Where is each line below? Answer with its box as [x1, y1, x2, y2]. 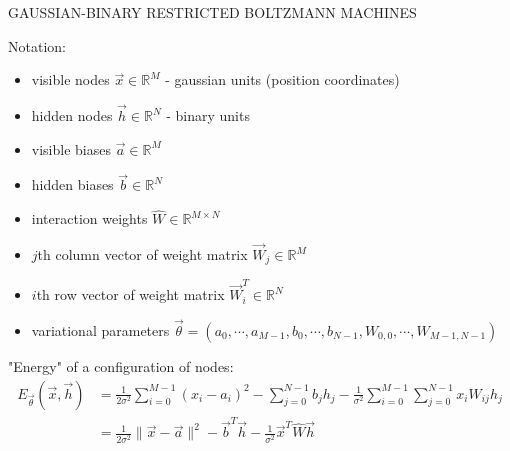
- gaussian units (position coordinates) [165, 69, 400, 90]
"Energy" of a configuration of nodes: [8, 356, 234, 377]
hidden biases [31, 174, 114, 195]
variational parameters [31, 320, 170, 341]
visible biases [31, 138, 111, 159]
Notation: [8, 35, 66, 56]
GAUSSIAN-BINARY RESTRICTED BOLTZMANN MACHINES [8, 2, 417, 22]
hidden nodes [31, 105, 113, 125]
